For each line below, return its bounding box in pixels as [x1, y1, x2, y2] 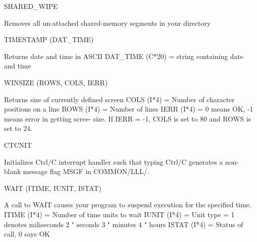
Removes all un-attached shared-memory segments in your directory [4, 17, 211, 28]
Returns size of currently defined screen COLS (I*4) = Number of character [4, 94, 235, 104]
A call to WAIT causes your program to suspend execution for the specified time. [4, 199, 252, 210]
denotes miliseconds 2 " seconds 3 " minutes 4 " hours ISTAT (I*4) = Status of [4, 219, 243, 229]
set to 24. [4, 123, 32, 133]
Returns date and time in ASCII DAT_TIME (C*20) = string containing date [4, 51, 244, 61]
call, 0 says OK [4, 229, 50, 239]
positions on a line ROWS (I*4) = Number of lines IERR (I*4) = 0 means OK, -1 [4, 104, 254, 114]
